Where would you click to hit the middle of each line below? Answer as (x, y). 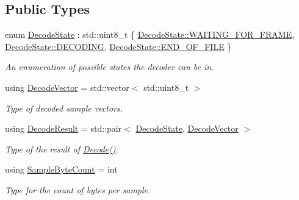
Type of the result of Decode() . (62, 148)
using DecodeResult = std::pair (63, 128)
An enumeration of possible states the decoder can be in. (110, 67)
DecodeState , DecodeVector (187, 128)
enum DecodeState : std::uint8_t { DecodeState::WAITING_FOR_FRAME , (150, 34)
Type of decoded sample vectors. (64, 108)
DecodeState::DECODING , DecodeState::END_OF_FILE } (118, 46)
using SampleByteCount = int (61, 169)
